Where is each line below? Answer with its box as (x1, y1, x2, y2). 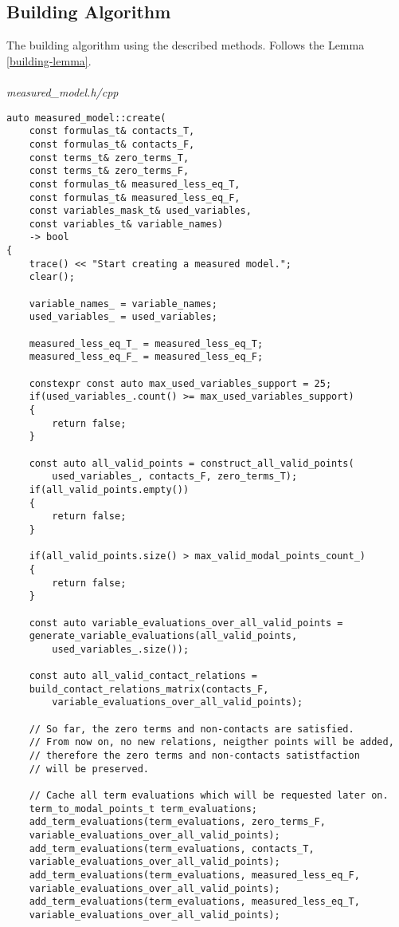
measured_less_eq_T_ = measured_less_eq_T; (29, 337, 264, 349)
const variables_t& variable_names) (29, 218, 224, 230)
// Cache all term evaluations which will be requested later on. (29, 790, 389, 802)
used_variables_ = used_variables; (29, 311, 217, 323)
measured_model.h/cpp (6, 83, 119, 100)
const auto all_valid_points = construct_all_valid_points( (29, 457, 354, 469)
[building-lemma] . (6, 52, 92, 69)
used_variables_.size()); (52, 643, 190, 655)
